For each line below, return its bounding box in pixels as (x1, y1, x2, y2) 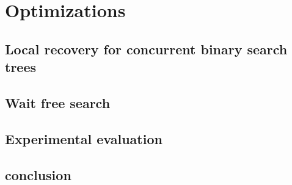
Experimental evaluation (5, 129, 162, 148)
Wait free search (5, 93, 111, 112)
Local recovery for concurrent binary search (5, 39, 288, 58)
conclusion (5, 165, 71, 184)
